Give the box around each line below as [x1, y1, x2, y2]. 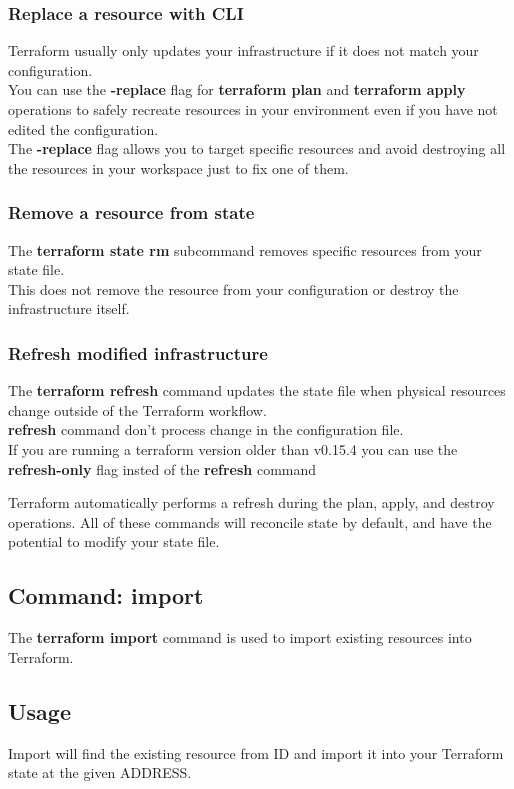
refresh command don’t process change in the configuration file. [8, 419, 404, 440]
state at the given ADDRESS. [8, 762, 192, 783]
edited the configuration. [8, 118, 159, 139]
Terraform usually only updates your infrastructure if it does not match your [8, 40, 479, 61]
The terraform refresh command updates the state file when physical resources [8, 380, 506, 401]
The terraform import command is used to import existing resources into [8, 627, 472, 648]
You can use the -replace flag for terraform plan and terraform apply [8, 79, 466, 100]
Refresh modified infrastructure [8, 340, 268, 365]
